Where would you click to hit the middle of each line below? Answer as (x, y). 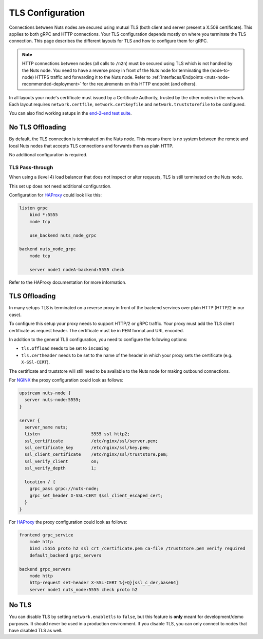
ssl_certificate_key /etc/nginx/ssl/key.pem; (87, 448)
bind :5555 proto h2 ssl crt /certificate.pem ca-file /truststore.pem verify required (137, 549)
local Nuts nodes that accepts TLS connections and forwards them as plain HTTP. (91, 146)
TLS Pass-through (31, 167)
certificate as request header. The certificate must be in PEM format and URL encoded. (96, 330)
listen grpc (34, 208)
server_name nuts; (46, 427)
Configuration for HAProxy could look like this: (56, 195)
